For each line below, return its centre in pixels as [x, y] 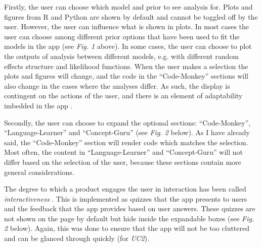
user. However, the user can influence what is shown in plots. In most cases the [127, 26]
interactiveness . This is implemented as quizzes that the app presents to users [126, 198]
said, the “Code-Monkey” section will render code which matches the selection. [126, 142]
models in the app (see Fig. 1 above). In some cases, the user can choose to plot [128, 46]
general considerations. [39, 172]
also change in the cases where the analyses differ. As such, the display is [117, 85]
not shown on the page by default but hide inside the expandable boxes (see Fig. [129, 218]
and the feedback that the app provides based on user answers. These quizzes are [130, 208]
